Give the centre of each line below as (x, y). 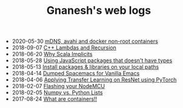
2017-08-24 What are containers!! (55, 99)
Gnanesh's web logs (99, 11)
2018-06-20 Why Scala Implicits (52, 54)
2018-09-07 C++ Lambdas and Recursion (64, 48)
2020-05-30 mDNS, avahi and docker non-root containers (85, 41)
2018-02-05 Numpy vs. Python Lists (57, 93)
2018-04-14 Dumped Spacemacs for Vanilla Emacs (76, 74)
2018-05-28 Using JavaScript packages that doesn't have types (92, 60)
